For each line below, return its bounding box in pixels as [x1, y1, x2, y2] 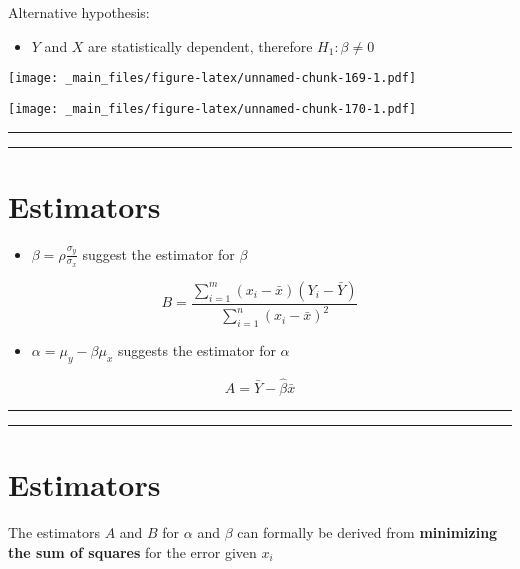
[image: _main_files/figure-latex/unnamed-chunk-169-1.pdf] [8, 71, 417, 86]
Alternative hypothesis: [8, 2, 150, 22]
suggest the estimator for [82, 243, 235, 264]
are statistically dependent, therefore [88, 35, 313, 56]
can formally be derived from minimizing [237, 522, 498, 543]
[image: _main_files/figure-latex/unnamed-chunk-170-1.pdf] [8, 101, 417, 116]
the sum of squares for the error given [8, 541, 257, 562]
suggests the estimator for [118, 340, 276, 361]
